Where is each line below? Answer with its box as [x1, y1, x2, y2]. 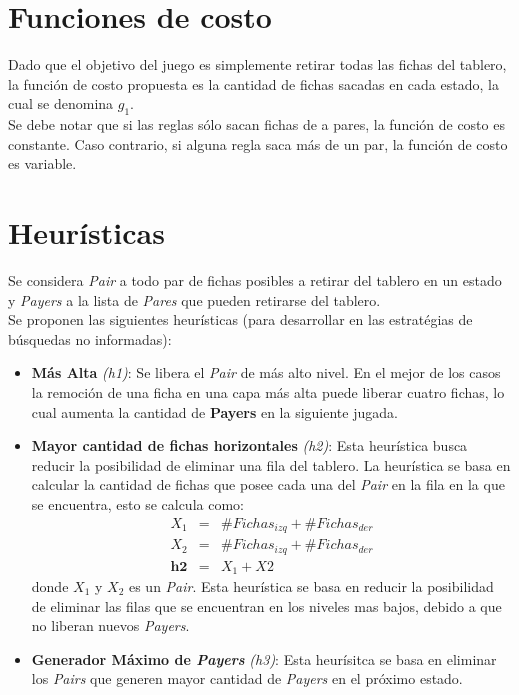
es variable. [8, 153, 77, 174]
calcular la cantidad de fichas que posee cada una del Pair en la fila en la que [31, 474, 505, 495]
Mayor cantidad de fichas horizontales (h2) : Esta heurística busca [31, 435, 468, 456]
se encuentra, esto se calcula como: [31, 493, 244, 514]
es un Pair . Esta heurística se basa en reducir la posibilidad [128, 576, 494, 596]
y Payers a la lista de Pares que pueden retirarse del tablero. [8, 289, 381, 310]
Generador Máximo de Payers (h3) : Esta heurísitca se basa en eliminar [31, 648, 497, 669]
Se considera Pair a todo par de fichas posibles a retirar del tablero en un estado [8, 270, 502, 291]
